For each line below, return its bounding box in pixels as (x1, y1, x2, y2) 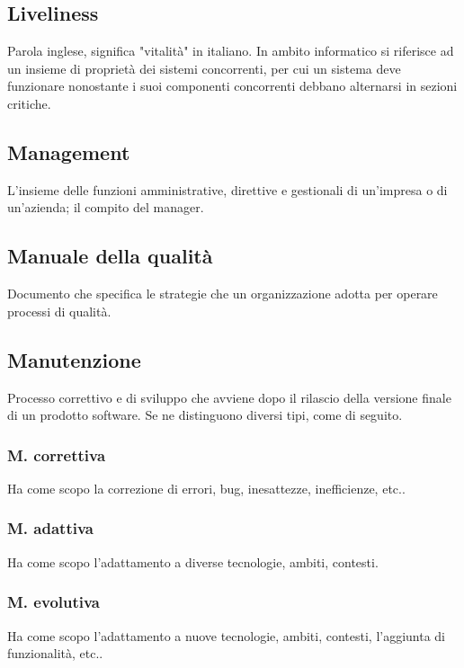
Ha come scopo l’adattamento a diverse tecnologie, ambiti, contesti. (7, 552, 379, 571)
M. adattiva (7, 517, 94, 539)
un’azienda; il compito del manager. (7, 198, 204, 217)
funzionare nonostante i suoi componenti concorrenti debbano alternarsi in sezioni (7, 76, 458, 95)
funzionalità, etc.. (7, 644, 103, 663)
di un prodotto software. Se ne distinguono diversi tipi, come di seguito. (7, 405, 403, 424)
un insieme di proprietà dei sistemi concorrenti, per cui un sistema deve (7, 58, 401, 77)
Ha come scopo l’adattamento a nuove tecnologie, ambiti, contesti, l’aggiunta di (7, 626, 446, 645)
